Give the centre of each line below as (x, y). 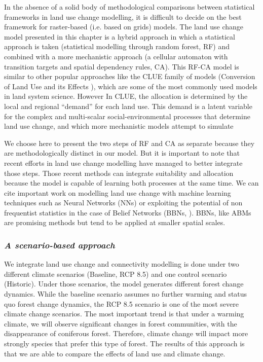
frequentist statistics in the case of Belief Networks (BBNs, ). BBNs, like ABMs (128, 212)
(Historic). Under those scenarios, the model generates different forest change (124, 284)
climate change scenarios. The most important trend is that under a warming (124, 314)
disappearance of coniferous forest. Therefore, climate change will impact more (126, 333)
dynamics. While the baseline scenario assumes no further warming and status (126, 294)
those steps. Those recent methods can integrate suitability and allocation (119, 173)
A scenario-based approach (60, 245)
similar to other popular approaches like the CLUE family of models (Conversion (130, 76)
